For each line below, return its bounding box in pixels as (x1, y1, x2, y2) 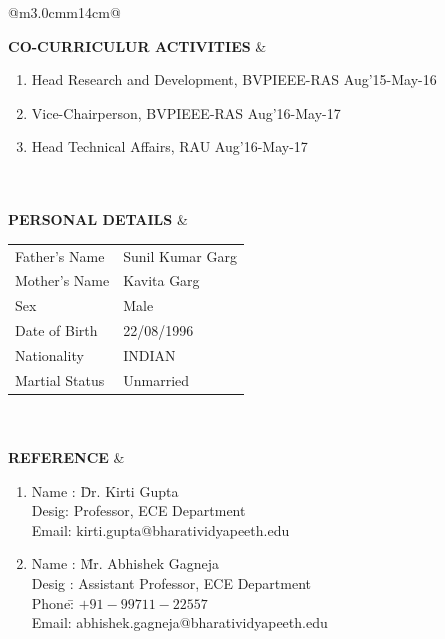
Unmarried (123, 369, 190, 390)
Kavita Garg (123, 270, 200, 291)
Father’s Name (15, 245, 105, 266)
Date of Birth (15, 320, 98, 341)
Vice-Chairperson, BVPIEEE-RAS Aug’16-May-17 (31, 102, 341, 123)
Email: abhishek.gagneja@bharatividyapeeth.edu (31, 612, 328, 633)
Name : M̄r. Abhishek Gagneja (31, 553, 220, 574)
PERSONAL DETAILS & (8, 209, 188, 230)
